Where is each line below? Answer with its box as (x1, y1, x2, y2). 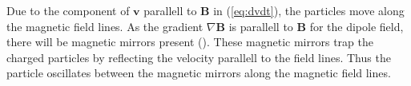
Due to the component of (6, 2, 130, 18)
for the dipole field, (309, 18, 404, 34)
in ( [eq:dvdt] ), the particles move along (213, 2, 405, 18)
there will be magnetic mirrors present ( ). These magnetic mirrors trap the (6, 33, 373, 50)
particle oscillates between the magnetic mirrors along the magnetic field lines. (6, 64, 391, 81)
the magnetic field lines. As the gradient (6, 18, 203, 34)
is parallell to (228, 18, 293, 34)
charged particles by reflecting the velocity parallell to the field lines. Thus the (6, 49, 391, 65)
